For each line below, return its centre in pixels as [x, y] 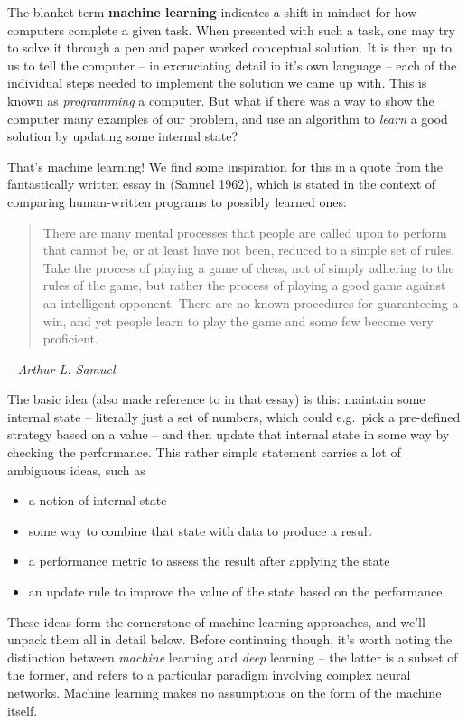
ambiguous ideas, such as [76, 469]
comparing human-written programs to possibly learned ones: [177, 201]
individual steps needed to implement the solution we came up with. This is [217, 83]
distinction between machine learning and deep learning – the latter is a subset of [233, 657]
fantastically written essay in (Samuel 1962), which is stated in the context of [222, 184]
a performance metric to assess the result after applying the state [209, 561]
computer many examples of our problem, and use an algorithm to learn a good [228, 118]
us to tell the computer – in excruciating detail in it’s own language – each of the [232, 65]
